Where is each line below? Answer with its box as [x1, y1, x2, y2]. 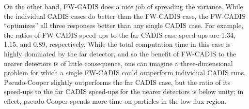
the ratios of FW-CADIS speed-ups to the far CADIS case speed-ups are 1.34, [4, 29, 235, 40]
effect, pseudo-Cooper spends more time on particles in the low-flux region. [4, 95, 227, 106]
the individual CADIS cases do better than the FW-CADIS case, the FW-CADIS [4, 11, 246, 21]
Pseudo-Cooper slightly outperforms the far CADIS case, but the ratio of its [4, 77, 231, 87]
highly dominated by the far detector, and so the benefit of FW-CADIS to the [4, 48, 236, 58]
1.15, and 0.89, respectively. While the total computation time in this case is [4, 39, 231, 49]
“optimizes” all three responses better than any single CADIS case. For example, [4, 20, 244, 30]
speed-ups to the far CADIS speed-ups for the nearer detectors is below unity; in [4, 86, 244, 96]
